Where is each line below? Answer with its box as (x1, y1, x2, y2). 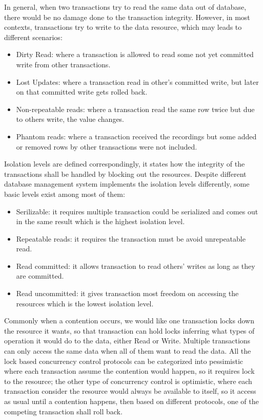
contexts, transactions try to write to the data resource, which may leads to (4, 22, 242, 32)
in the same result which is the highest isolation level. (16, 216, 185, 227)
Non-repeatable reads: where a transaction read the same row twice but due (16, 103, 255, 114)
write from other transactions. (16, 59, 111, 69)
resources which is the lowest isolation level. (16, 298, 154, 308)
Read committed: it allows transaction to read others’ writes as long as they (16, 260, 255, 271)
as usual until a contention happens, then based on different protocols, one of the (4, 396, 259, 406)
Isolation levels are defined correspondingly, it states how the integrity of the (4, 158, 245, 169)
